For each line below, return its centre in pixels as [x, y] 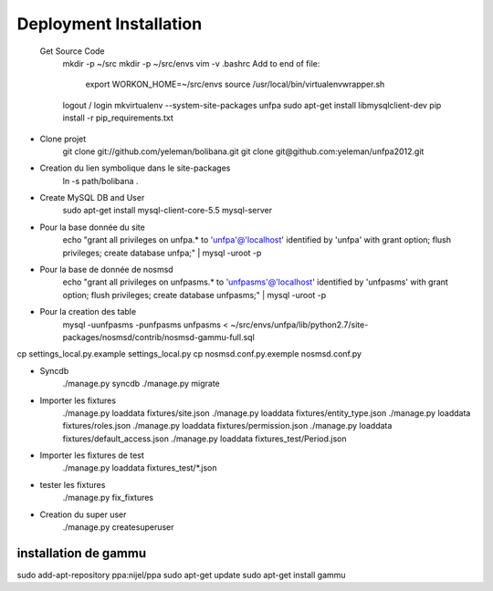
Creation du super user [83, 514]
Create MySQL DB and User [92, 198]
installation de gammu [81, 553]
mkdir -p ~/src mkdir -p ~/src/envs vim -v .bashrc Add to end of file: [191, 63]
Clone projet [63, 139]
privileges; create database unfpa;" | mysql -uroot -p [162, 253]
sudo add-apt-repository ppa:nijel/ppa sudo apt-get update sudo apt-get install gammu [181, 575]
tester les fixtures [73, 484]
